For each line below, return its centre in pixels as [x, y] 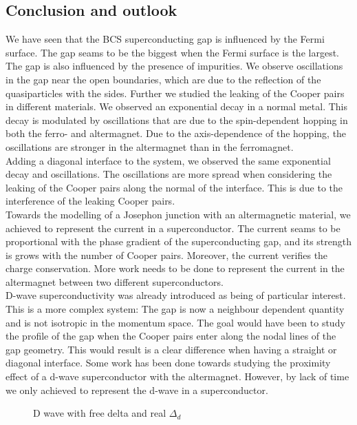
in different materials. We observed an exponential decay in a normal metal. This [176, 106]
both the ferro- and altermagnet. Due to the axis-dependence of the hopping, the [176, 133]
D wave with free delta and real [100, 413]
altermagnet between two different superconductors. [115, 281]
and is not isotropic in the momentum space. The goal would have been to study [175, 322]
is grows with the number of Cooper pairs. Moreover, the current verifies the [167, 255]
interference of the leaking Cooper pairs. [90, 201]
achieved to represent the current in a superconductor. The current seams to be [173, 228]
